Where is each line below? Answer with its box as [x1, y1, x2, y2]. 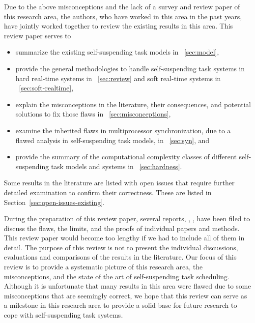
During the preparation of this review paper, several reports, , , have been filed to [4, 213, 250, 224]
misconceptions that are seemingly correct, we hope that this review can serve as [4, 290, 247, 300]
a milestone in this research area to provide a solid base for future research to [4, 300, 237, 310]
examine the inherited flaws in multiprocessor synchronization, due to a [15, 125, 231, 135]
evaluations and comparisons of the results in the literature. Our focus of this [4, 252, 237, 262]
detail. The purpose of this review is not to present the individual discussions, [4, 242, 238, 252]
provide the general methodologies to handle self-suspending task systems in [15, 63, 245, 73]
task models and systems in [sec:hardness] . [51, 161, 182, 171]
